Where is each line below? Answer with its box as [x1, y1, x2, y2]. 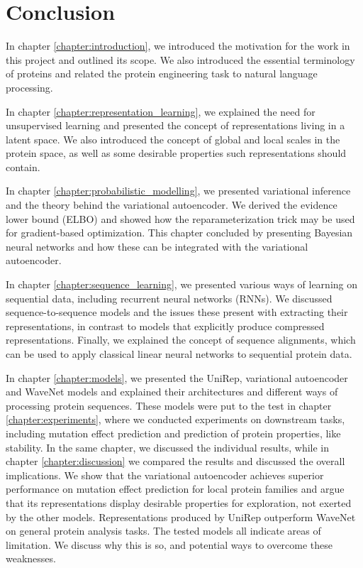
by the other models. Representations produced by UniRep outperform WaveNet [6, 509, 356, 524]
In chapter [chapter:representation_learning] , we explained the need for [6, 104, 315, 119]
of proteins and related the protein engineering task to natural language [6, 66, 318, 81]
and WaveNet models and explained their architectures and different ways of [6, 384, 338, 399]
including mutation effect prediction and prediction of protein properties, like [6, 425, 341, 440]
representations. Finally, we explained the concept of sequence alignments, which [6, 332, 356, 347]
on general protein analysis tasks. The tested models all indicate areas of [6, 523, 321, 538]
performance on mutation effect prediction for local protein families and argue [6, 481, 345, 496]
